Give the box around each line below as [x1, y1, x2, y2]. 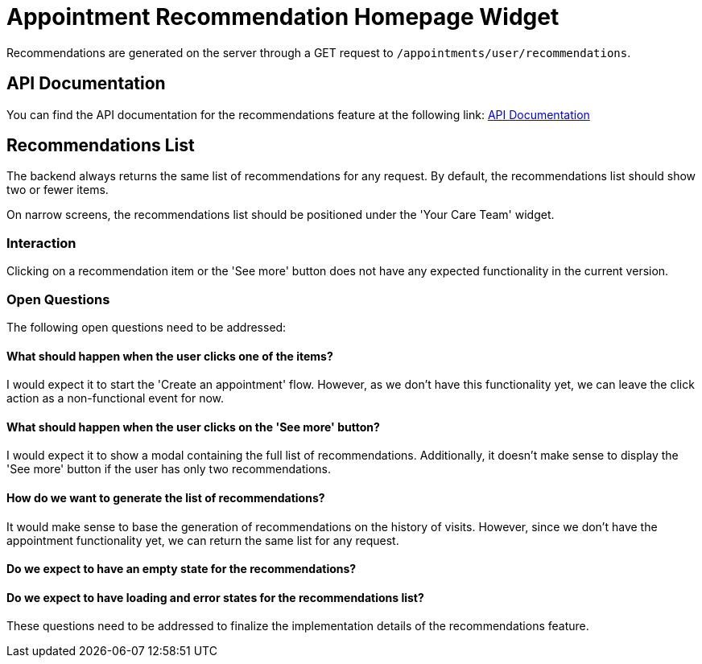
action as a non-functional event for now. [6, 391, 225, 406]
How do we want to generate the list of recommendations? [6, 490, 325, 505]
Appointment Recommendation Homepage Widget [6, 3, 560, 31]
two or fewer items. [6, 183, 109, 197]
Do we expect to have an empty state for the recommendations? [6, 562, 357, 576]
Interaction [6, 234, 76, 251]
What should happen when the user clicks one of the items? [6, 348, 333, 363]
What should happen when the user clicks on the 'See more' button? [6, 419, 380, 434]
